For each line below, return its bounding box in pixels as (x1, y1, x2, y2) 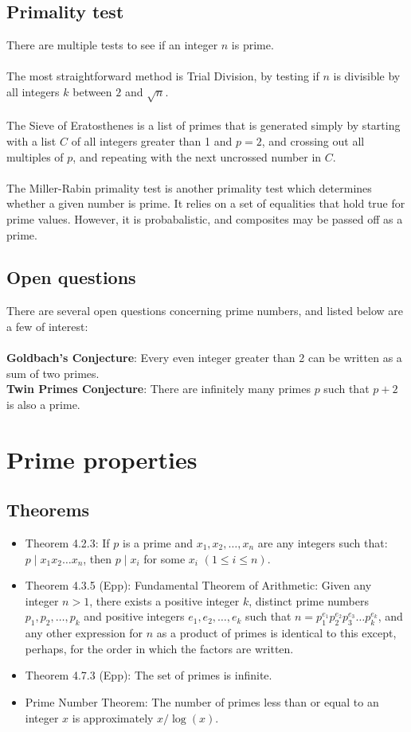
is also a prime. (6, 395, 80, 412)
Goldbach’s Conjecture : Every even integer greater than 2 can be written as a (6, 349, 402, 366)
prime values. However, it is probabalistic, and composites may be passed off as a (6, 210, 403, 227)
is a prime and (122, 535, 193, 551)
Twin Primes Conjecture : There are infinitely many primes (6, 380, 311, 397)
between (72, 83, 112, 99)
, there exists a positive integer (89, 592, 240, 609)
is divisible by (333, 68, 401, 84)
